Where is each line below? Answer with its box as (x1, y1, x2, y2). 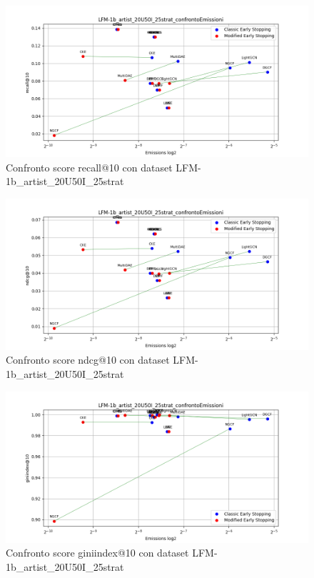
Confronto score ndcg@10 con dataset (6, 352, 170, 367)
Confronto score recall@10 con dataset (6, 159, 173, 174)
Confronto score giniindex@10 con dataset (6, 545, 189, 560)
